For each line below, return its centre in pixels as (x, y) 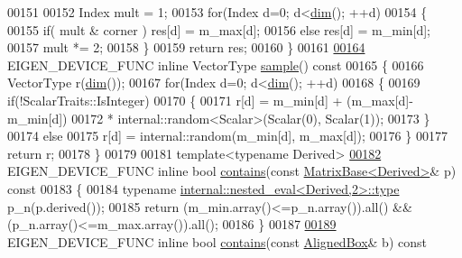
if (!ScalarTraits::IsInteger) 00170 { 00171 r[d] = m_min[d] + (175, 100)
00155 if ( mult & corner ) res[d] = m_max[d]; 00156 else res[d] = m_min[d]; (219, 29)
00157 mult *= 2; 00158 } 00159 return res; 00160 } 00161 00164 (186, 47)
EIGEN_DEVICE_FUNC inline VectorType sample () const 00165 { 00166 (216, 64)
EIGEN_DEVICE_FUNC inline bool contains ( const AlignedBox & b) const (217, 241)
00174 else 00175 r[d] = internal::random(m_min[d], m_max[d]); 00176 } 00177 (227, 136)
